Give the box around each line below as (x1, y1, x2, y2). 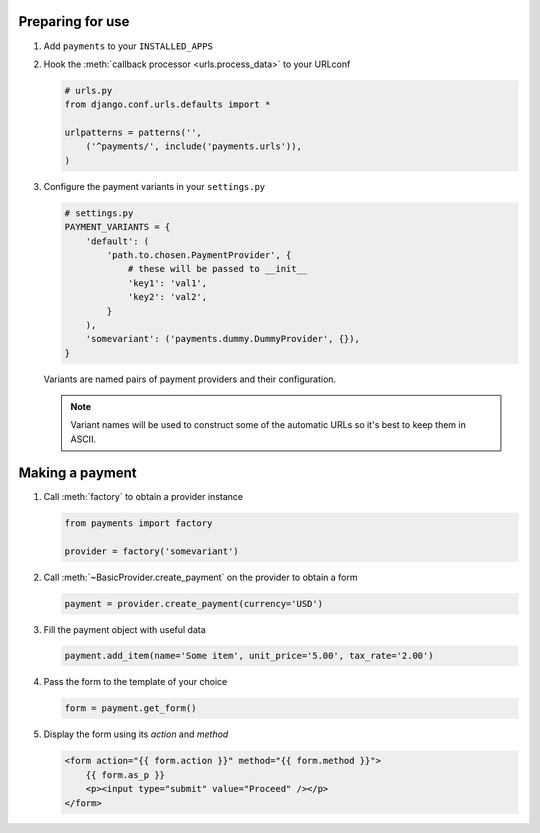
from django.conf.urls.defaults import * (64, 99, 271, 110)
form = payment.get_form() (64, 703, 197, 714)
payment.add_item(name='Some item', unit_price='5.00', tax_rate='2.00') (64, 650, 434, 662)
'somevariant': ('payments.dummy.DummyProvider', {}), (85, 333, 360, 345)
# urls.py (64, 85, 113, 96)
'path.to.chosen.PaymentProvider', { (106, 249, 292, 260)
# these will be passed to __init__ (127, 263, 308, 275)
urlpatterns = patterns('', (64, 127, 202, 139)
